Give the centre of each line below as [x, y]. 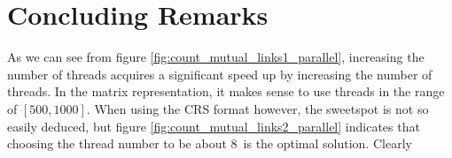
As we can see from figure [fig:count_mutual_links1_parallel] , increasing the [216, 57]
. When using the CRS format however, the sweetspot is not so [257, 108]
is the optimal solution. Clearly [327, 143]
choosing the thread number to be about [117, 143]
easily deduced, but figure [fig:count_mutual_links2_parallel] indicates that [214, 126]
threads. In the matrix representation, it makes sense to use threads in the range [226, 91]
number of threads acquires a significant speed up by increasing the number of [220, 74]
